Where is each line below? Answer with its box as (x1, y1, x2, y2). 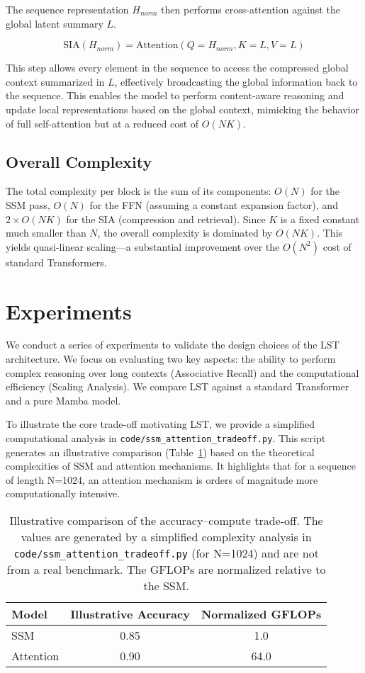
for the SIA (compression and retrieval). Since (66, 211, 266, 226)
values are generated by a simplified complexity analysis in (21, 528, 312, 545)
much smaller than (6, 225, 86, 240)
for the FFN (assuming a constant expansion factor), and (89, 197, 338, 212)
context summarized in (6, 74, 105, 89)
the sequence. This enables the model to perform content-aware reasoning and (6, 88, 344, 103)
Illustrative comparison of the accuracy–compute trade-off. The (9, 512, 323, 529)
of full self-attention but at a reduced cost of (6, 115, 199, 130)
